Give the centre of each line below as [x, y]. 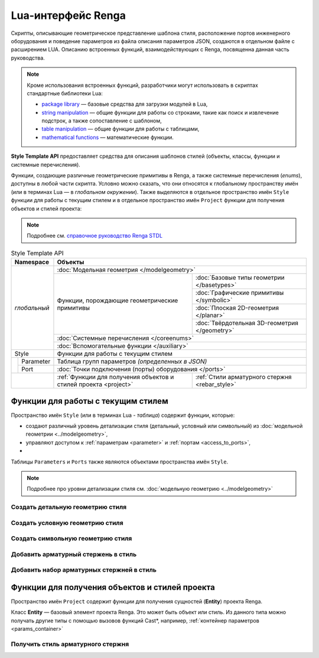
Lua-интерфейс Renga [69, 15]
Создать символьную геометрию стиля [71, 539]
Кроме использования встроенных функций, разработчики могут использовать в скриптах [142, 85]
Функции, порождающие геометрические [118, 300]
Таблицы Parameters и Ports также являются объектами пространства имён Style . [120, 462]
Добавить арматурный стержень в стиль [74, 554]
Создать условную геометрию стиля [67, 523]
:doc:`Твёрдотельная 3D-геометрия [247, 323]
